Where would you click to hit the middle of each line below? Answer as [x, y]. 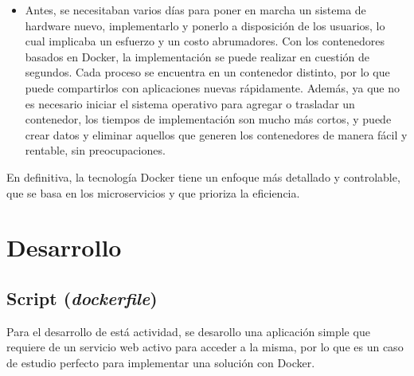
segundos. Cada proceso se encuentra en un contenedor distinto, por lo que [207, 72]
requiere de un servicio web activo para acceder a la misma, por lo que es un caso [205, 347]
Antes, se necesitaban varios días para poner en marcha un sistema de [195, 10]
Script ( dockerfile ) [82, 298]
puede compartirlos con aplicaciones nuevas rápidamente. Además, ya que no [212, 87]
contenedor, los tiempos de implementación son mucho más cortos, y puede [208, 119]
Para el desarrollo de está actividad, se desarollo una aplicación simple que [188, 331]
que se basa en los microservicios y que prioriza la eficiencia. [153, 192]
